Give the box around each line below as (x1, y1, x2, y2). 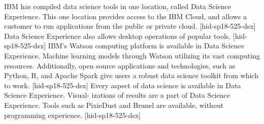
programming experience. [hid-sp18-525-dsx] (4, 109, 141, 120)
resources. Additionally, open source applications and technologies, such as (4, 60, 236, 71)
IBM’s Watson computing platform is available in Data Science (48, 40, 244, 51)
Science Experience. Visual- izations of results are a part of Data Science (4, 90, 230, 100)
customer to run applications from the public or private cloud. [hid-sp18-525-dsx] (4, 21, 256, 31)
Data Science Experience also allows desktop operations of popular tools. (4, 30, 231, 41)
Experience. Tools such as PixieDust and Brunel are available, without (4, 99, 224, 110)
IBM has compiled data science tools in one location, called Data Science (4, 1, 232, 11)
